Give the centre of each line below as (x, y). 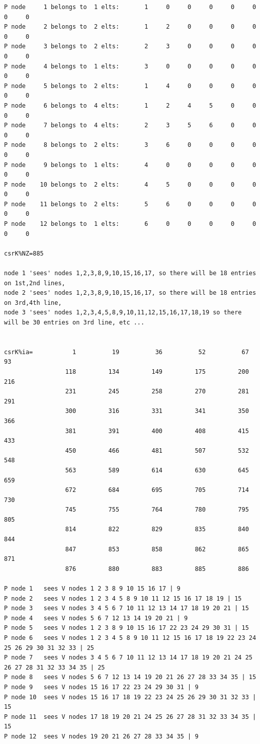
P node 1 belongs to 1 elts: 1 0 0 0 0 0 (130, 7)
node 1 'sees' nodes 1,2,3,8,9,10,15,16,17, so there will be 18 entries (130, 273)
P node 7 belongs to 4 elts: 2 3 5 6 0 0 (130, 126)
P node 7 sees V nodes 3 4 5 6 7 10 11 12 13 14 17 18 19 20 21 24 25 (128, 658)
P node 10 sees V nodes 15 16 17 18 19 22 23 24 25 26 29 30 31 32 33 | (130, 697)
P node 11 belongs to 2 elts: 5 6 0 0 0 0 (130, 204)
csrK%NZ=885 (24, 253)
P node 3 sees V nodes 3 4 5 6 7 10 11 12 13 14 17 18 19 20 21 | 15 (126, 608)
